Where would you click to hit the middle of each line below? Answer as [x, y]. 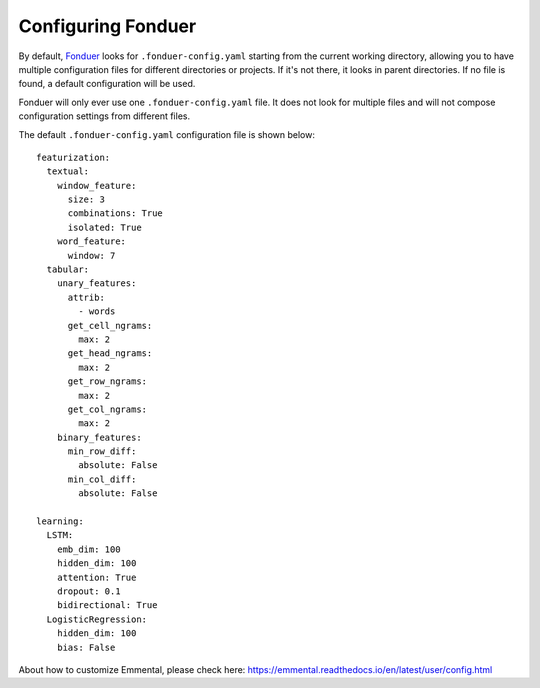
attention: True [96, 577]
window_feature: [96, 185]
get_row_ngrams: [107, 381]
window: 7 [91, 255]
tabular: [68, 269]
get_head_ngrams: [110, 353]
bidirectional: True [107, 605]
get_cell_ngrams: [110, 325]
